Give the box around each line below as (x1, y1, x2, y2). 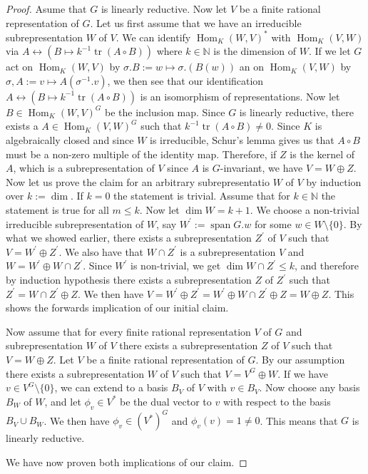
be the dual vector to (120, 393, 212, 408)
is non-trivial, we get (131, 258, 221, 273)
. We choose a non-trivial (250, 202, 359, 217)
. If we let (308, 43, 351, 58)
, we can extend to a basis (54, 380, 168, 395)
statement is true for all (6, 202, 109, 217)
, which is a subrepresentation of (13, 160, 155, 175)
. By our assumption (255, 351, 345, 366)
